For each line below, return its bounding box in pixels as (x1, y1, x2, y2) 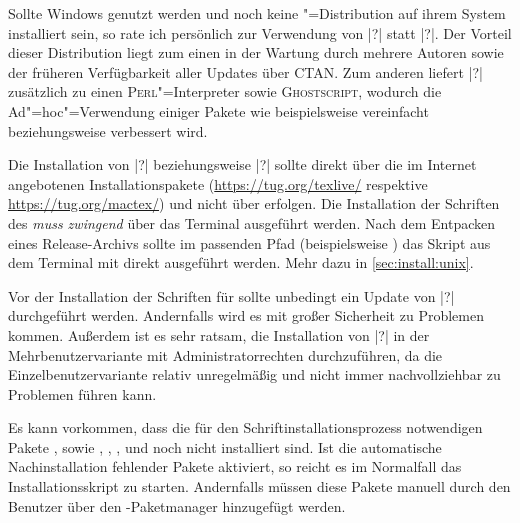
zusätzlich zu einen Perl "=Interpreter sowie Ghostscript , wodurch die (8, 81, 442, 102)
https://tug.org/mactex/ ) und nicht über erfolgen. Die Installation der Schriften (8, 193, 500, 214)
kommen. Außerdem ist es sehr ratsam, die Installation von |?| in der (8, 324, 430, 345)
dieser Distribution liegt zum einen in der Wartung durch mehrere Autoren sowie (8, 42, 504, 63)
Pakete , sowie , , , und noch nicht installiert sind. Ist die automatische (8, 436, 442, 457)
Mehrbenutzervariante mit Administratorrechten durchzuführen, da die (8, 344, 443, 365)
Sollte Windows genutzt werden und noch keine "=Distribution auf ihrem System (8, 3, 506, 23)
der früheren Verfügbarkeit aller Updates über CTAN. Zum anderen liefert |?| (8, 61, 483, 82)
